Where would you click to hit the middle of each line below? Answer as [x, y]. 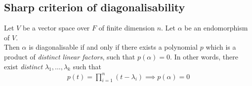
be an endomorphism [216, 28]
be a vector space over [56, 28]
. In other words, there [204, 56]
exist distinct [23, 66]
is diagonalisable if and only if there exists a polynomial [113, 47]
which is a [221, 47]
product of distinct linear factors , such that [70, 56]
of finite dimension [126, 28]
